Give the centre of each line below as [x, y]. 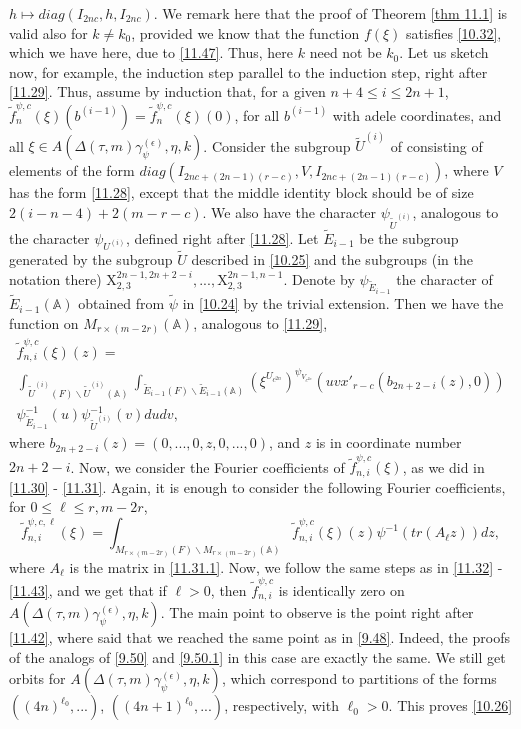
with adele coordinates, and [417, 114]
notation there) [55, 278]
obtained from [121, 303]
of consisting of [436, 145]
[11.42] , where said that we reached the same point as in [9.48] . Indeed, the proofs [259, 637]
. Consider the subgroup [277, 145]
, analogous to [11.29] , [260, 322]
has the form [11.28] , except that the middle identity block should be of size [241, 192]
